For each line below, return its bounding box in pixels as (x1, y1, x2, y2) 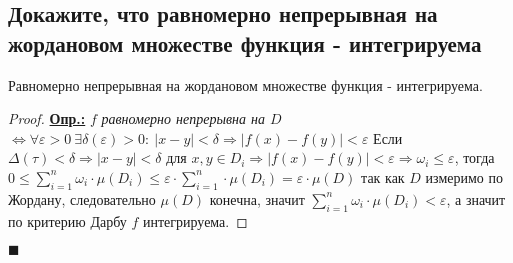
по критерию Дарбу (8, 210, 127, 231)
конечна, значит (209, 188, 305, 209)
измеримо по (425, 166, 504, 187)
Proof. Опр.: (8, 108, 86, 129)
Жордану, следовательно (8, 188, 156, 209)
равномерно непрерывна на (101, 108, 265, 129)
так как (361, 166, 405, 187)
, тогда (454, 147, 495, 168)
